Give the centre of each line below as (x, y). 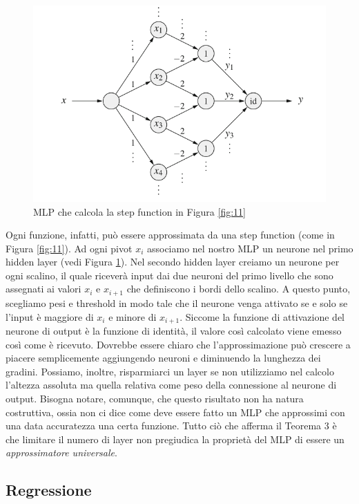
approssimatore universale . (61, 452)
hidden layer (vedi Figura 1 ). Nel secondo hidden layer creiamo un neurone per (173, 262)
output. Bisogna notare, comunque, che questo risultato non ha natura (155, 398)
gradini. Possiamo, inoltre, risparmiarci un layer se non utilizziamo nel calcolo (170, 371)
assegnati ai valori (43, 289)
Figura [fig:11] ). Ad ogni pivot (69, 248)
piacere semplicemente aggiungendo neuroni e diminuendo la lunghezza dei (163, 358)
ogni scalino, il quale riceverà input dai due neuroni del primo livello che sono (169, 275)
